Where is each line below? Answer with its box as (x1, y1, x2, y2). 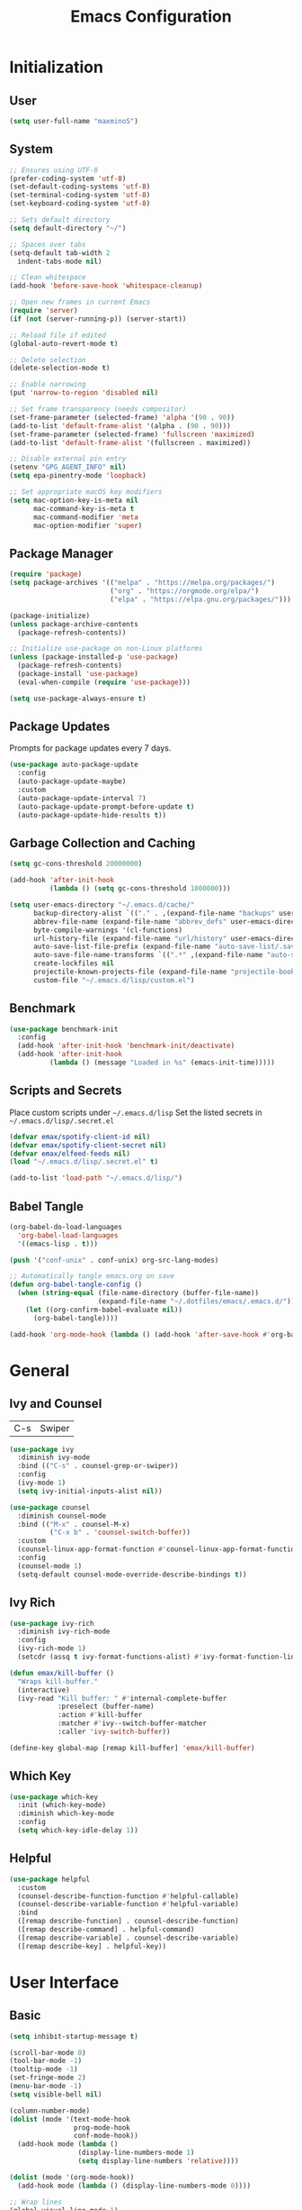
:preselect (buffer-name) (57, 1702, 155, 1712)
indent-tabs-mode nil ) (17, 257, 102, 266)
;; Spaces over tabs (9, 240, 87, 249)
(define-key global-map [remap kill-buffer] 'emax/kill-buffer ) (9, 1743, 255, 1752)
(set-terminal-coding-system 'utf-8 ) (9, 191, 151, 200)
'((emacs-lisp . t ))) (17, 1239, 99, 1248)
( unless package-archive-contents (9, 619, 139, 628)
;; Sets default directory (9, 215, 111, 224)
